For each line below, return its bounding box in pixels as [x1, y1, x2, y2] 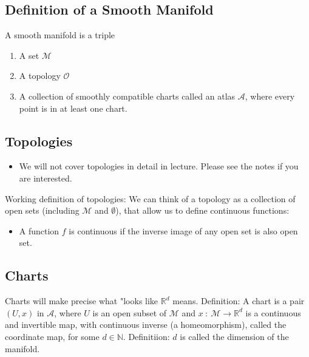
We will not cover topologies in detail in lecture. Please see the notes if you [19, 160, 299, 172]
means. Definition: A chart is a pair [172, 294, 305, 307]
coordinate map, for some [5, 330, 100, 342]
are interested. [19, 171, 72, 184]
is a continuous [245, 306, 301, 319]
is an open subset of [92, 306, 167, 319]
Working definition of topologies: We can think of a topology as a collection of [5, 192, 296, 205]
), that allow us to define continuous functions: [115, 204, 290, 217]
